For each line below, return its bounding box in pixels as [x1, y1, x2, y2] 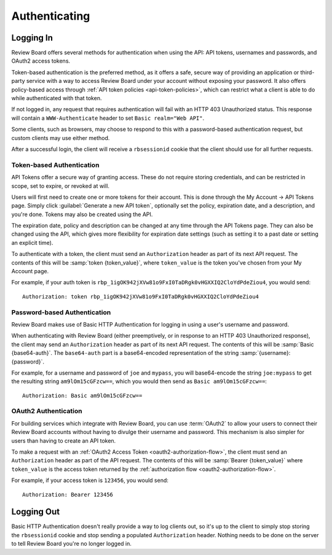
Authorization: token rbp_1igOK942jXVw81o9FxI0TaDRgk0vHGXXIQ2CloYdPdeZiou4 [22, 293, 259, 300]
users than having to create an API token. [11, 437, 116, 444]
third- [300, 68, 315, 76]
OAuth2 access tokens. [11, 57, 71, 64]
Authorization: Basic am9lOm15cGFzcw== [22, 392, 143, 399]
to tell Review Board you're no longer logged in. [11, 540, 132, 548]
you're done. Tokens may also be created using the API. [11, 211, 153, 218]
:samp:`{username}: [240, 349, 291, 357]
